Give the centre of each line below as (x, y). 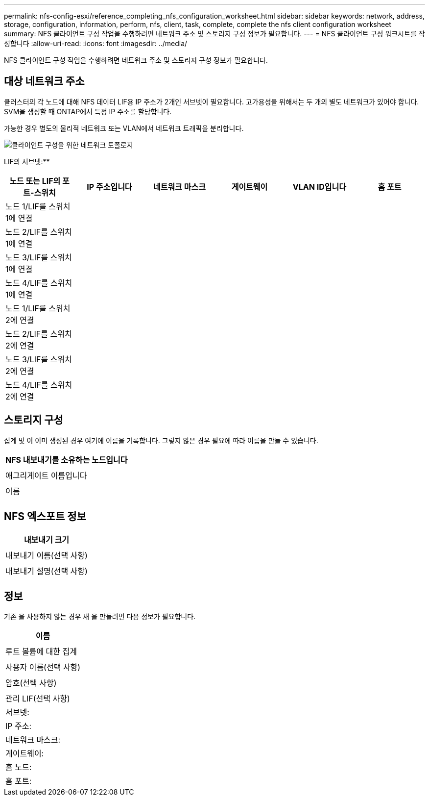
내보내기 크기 (46, 539)
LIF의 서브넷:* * (27, 161)
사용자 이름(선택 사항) (43, 667)
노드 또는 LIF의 (35, 181)
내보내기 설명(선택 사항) (47, 571)
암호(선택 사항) (31, 683)
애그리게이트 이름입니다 (46, 475)
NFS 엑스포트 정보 (45, 517)
